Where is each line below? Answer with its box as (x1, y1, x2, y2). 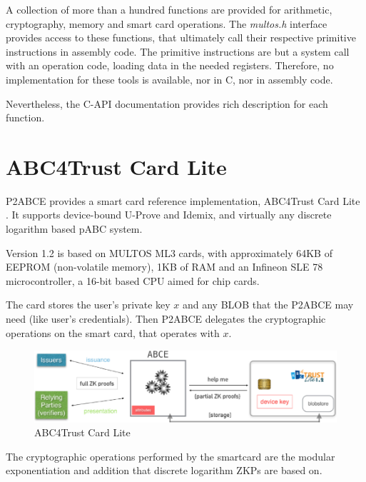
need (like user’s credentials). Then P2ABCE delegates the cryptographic (6, 311, 326, 326)
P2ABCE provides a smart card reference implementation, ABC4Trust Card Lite (6, 193, 360, 208)
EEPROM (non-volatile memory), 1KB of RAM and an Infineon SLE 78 (6, 259, 323, 274)
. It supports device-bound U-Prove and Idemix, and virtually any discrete (6, 207, 332, 222)
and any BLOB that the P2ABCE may (182, 297, 354, 312)
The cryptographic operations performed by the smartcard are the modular (6, 448, 335, 463)
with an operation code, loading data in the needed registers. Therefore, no (6, 58, 334, 73)
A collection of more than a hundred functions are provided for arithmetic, (6, 2, 332, 16)
